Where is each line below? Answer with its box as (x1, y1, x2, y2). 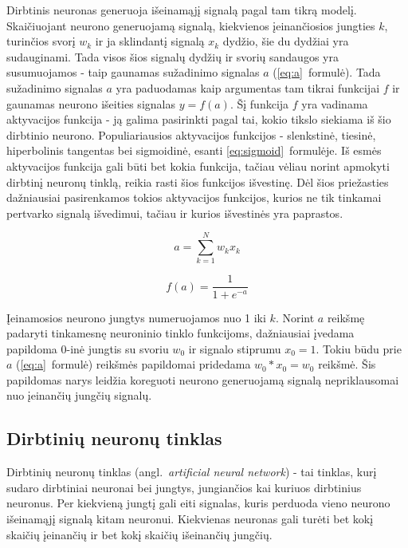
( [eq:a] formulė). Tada (273, 64, 381, 81)
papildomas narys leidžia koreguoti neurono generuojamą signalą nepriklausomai (6, 371, 399, 388)
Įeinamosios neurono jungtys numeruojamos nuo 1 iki (6, 309, 266, 325)
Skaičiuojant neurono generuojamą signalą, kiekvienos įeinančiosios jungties (6, 17, 375, 34)
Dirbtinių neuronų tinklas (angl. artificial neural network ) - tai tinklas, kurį (6, 463, 377, 480)
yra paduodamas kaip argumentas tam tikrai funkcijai (116, 79, 380, 96)
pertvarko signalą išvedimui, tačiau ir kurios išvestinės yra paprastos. (6, 204, 343, 221)
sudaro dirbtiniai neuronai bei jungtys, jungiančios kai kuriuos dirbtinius (6, 479, 362, 495)
